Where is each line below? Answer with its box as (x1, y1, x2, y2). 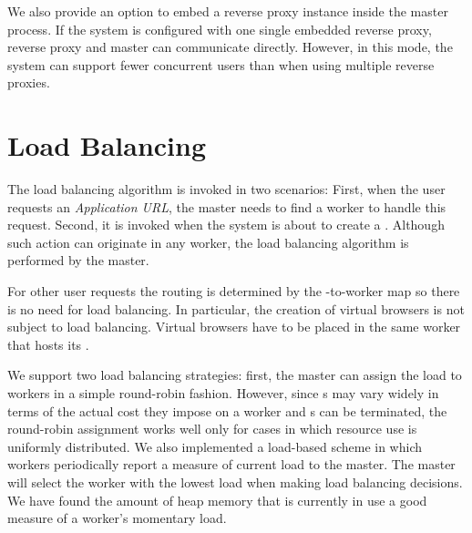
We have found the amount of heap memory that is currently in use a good (7, 490, 427, 509)
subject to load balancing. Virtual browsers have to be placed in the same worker (7, 317, 461, 336)
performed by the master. (7, 251, 149, 270)
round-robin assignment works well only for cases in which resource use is (7, 419, 417, 438)
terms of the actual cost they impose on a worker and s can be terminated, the (7, 401, 447, 420)
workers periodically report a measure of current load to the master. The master (7, 455, 456, 474)
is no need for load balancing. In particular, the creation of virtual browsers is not (7, 299, 465, 318)
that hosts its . (7, 334, 89, 354)
